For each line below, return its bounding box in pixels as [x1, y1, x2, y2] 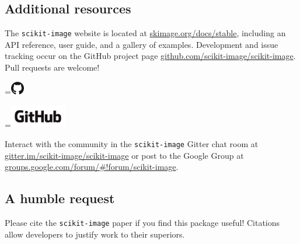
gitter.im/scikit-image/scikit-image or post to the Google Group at [5, 149, 244, 161]
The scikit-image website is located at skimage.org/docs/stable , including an [5, 27, 286, 39]
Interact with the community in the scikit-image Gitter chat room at [5, 137, 259, 149]
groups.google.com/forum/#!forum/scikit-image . [5, 161, 179, 173]
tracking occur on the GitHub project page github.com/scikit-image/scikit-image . [5, 50, 296, 62]
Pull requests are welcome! [5, 61, 100, 74]
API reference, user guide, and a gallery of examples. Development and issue [5, 38, 278, 50]
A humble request [5, 189, 115, 207]
